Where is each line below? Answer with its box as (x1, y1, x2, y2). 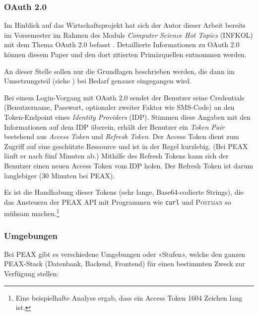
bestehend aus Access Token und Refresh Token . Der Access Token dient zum (4, 131, 239, 142)
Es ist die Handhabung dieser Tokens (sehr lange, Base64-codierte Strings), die (4, 187, 244, 197)
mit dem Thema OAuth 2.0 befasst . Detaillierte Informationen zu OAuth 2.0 (4, 39, 240, 50)
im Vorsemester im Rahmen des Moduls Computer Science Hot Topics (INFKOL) (4, 29, 253, 40)
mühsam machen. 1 (4, 207, 60, 219)
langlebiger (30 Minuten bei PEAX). (4, 170, 115, 180)
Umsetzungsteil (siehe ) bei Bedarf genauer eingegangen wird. (4, 76, 192, 86)
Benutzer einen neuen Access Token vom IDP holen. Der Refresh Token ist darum (4, 160, 254, 170)
